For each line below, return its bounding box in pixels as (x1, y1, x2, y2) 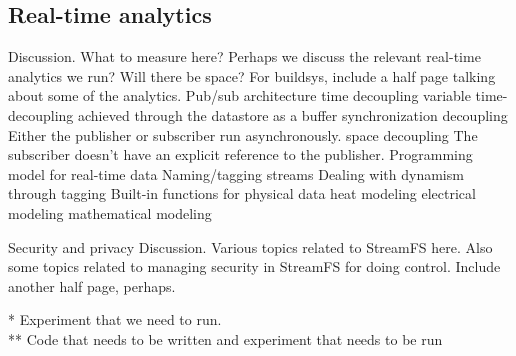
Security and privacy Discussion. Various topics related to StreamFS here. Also (8, 236, 493, 257)
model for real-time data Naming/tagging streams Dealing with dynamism (8, 163, 464, 184)
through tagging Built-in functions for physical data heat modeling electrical (8, 183, 476, 204)
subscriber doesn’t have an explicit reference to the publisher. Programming (8, 144, 473, 165)
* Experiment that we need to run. (8, 309, 222, 330)
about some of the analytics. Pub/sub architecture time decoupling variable (8, 85, 471, 106)
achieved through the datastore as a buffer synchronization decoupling (78, 104, 508, 125)
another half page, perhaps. (8, 275, 176, 296)
